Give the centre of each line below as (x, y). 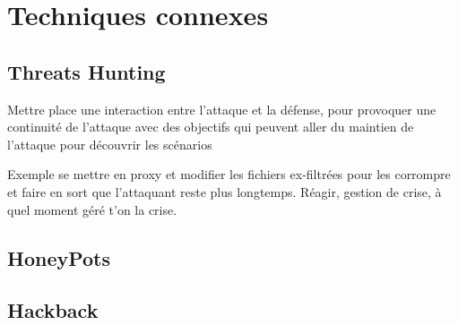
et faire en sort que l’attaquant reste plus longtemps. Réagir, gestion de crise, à (225, 191)
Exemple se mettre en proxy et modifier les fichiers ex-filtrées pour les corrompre (229, 174)
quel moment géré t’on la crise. (92, 209)
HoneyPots (59, 257)
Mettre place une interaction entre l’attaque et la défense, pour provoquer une (222, 109)
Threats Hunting (86, 71)
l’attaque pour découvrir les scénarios (110, 144)
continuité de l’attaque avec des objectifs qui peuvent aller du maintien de (211, 127)
